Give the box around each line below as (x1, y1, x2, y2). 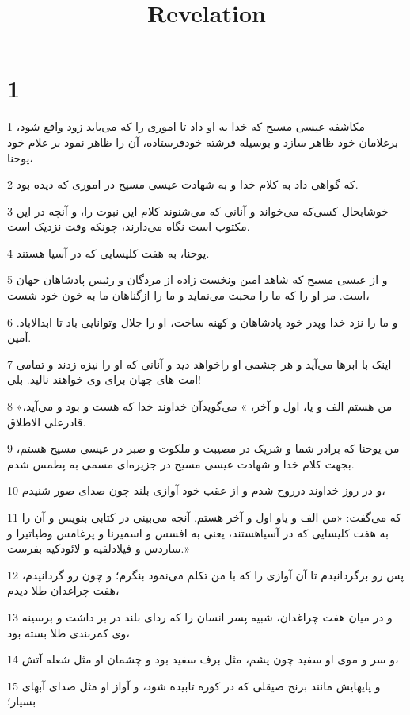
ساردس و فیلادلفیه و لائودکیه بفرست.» (7, 540, 189, 556)
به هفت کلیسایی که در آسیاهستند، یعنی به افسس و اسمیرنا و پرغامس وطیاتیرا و (7, 524, 389, 541)
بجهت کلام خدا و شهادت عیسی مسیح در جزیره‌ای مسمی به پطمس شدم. (7, 455, 355, 472)
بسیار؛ (7, 693, 36, 709)
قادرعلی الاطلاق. (7, 413, 86, 430)
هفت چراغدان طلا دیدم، (7, 582, 120, 598)
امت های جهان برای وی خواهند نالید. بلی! (7, 371, 201, 388)
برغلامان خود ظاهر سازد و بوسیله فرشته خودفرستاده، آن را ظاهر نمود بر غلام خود (7, 133, 398, 150)
